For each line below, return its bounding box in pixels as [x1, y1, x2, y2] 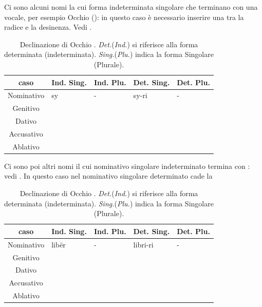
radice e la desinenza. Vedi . [4, 22, 92, 32]
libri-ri [133, 239, 154, 250]
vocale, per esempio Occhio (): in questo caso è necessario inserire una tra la [4, 11, 244, 22]
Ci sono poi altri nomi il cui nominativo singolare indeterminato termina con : [4, 160, 250, 171]
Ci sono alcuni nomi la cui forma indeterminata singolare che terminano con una [4, 2, 258, 12]
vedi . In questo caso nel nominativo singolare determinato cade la [4, 170, 213, 181]
